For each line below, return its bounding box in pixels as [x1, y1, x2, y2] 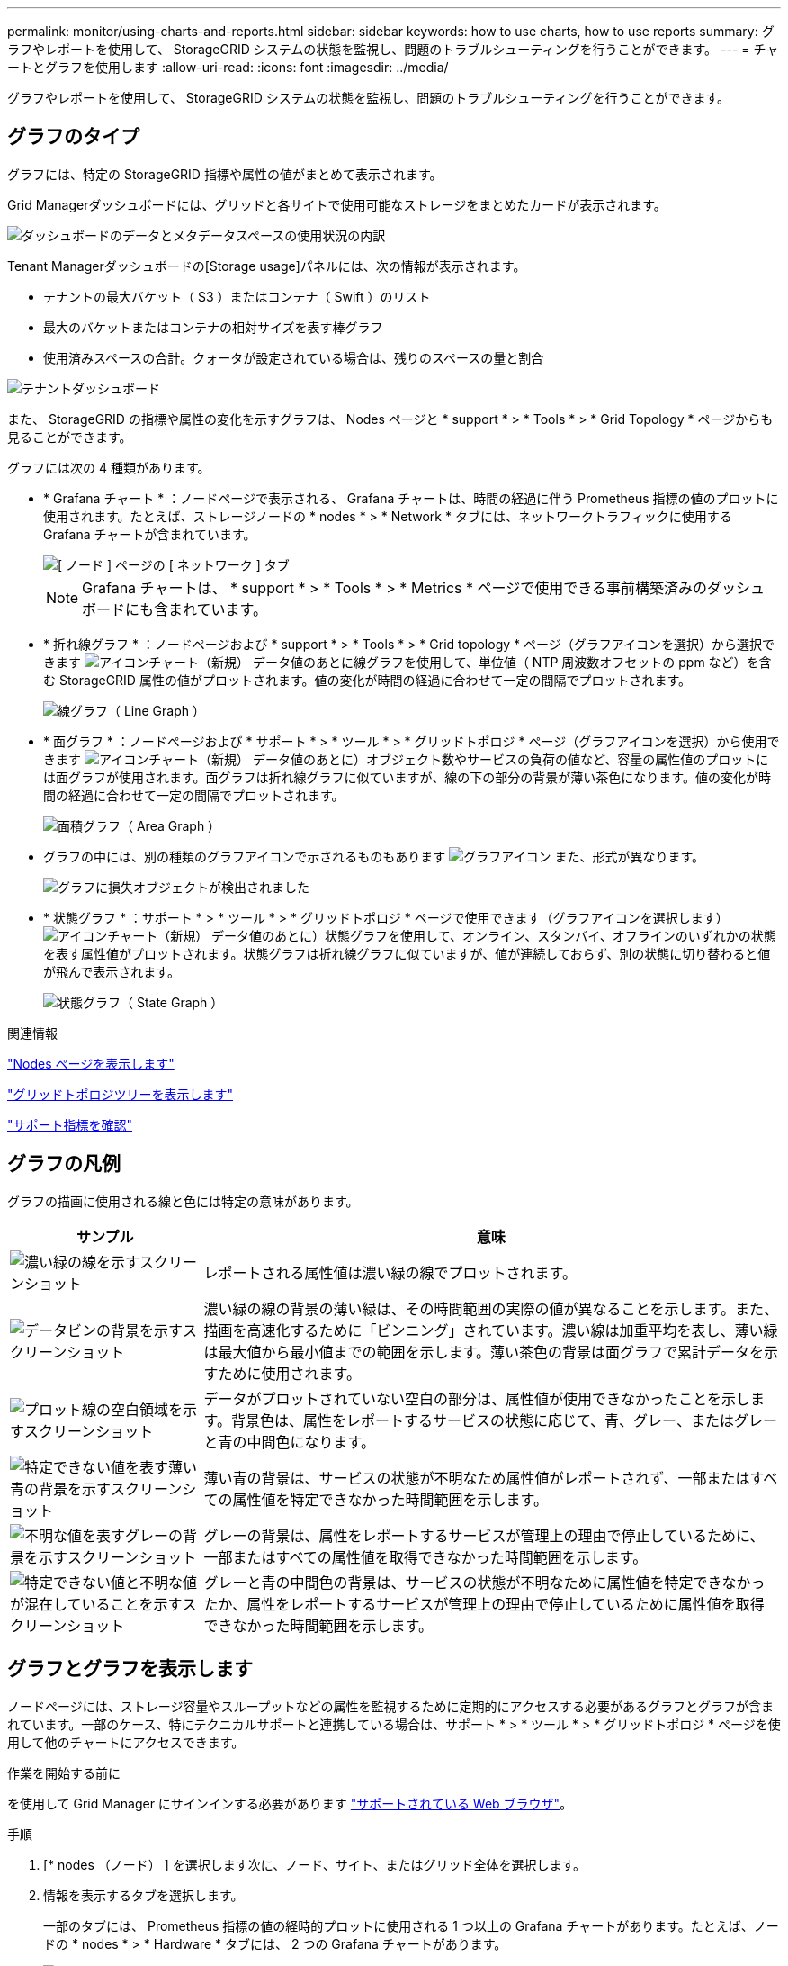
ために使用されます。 [218, 1364, 361, 1383]
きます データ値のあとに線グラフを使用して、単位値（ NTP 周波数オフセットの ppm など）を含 [43, 654, 772, 670]
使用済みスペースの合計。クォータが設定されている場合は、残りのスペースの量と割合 [43, 349, 544, 365]
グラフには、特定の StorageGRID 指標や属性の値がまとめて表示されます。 [7, 166, 443, 182]
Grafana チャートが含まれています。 [43, 526, 256, 542]
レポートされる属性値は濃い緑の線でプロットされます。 [203, 1263, 577, 1282]
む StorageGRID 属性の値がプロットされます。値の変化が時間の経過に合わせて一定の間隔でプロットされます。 [43, 672, 692, 688]
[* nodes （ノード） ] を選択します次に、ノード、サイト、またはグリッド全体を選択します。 [43, 1856, 587, 1872]
